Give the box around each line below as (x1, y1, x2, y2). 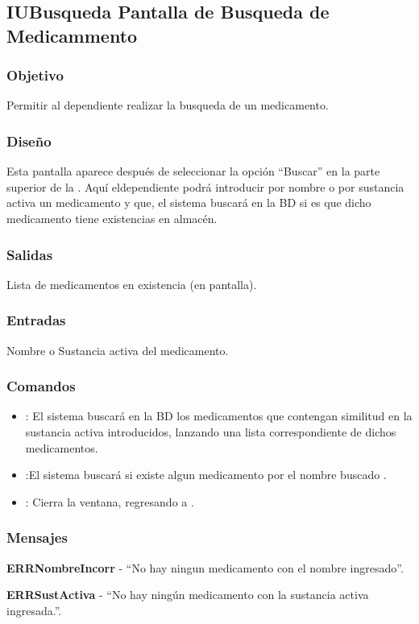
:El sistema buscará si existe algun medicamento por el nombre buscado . (25, 466, 387, 483)
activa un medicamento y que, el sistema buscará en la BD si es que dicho (6, 194, 371, 211)
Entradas (6, 310, 66, 330)
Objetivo (6, 65, 64, 85)
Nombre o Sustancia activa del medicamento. (6, 341, 229, 358)
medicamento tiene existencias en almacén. (6, 209, 218, 226)
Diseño (6, 130, 52, 151)
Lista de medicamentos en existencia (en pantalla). (6, 275, 257, 292)
